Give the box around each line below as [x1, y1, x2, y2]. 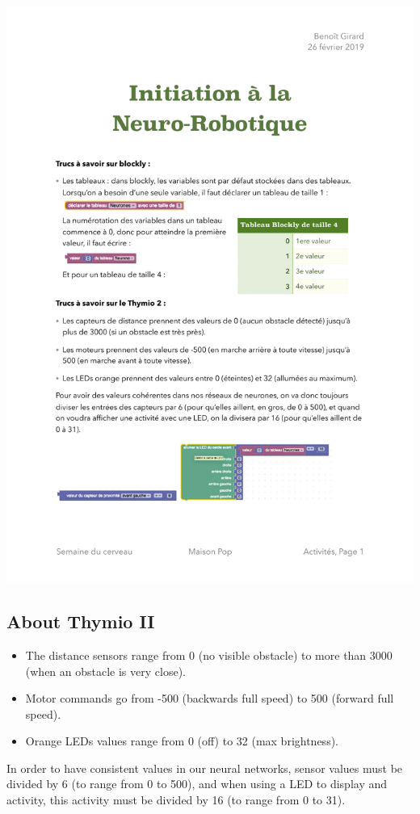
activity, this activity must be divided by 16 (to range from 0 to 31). [6, 791, 346, 808]
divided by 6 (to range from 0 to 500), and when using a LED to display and [6, 775, 388, 792]
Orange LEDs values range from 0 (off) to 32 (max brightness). [25, 732, 338, 749]
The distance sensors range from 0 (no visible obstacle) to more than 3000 [25, 646, 393, 663]
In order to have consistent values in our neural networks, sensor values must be [6, 759, 403, 776]
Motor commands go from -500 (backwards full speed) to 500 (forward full [25, 690, 394, 707]
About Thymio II [6, 609, 155, 634]
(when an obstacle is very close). [25, 662, 186, 679]
